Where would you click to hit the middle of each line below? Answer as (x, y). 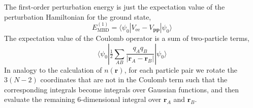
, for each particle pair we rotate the (181, 69)
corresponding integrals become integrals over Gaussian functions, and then (121, 89)
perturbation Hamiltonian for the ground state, (78, 16)
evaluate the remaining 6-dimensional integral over (83, 99)
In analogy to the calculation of (53, 69)
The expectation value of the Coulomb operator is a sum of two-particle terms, (127, 38)
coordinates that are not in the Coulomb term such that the (134, 79)
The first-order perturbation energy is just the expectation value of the (115, 7)
